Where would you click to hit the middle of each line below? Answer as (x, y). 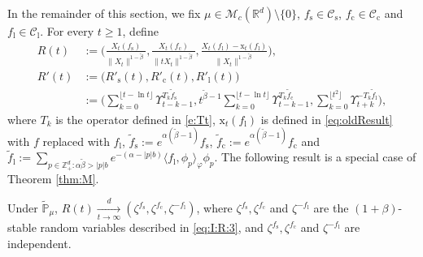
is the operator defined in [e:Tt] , (135, 119)
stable (22, 227)
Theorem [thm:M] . (53, 178)
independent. (39, 243)
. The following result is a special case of (315, 157)
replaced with (76, 141)
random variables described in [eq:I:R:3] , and (152, 227)
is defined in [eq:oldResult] (327, 119)
